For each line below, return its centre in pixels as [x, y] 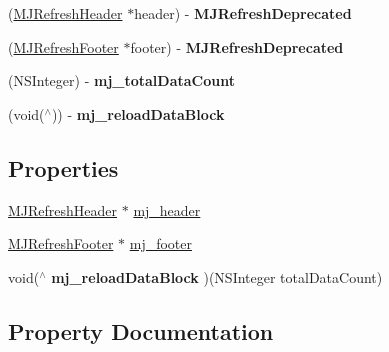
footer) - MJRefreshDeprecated [237, 46]
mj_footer [160, 243]
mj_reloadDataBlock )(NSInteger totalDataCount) [217, 276]
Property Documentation [141, 330]
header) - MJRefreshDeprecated [243, 13]
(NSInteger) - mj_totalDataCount [121, 80]
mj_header [167, 209]
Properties [63, 167]
